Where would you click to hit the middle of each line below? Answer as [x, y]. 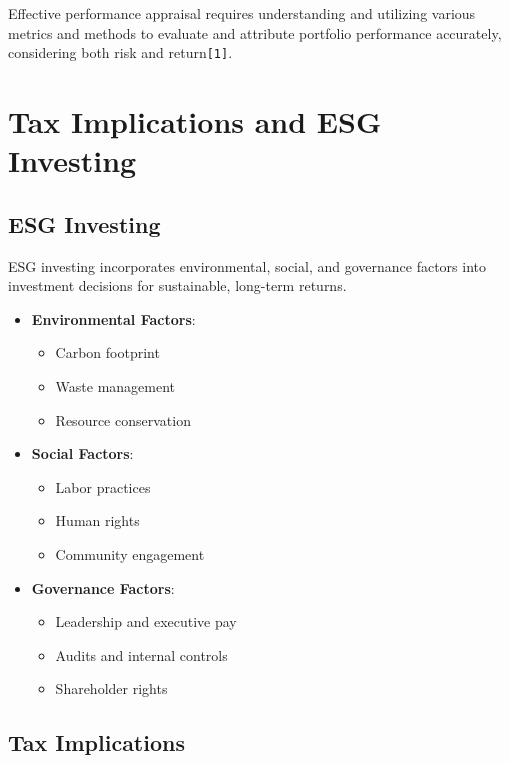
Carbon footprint [107, 352]
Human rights [97, 520]
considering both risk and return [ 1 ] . [120, 52]
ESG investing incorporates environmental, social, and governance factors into [247, 265]
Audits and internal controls [141, 654]
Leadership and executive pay [146, 621]
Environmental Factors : [113, 318]
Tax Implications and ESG [195, 121]
